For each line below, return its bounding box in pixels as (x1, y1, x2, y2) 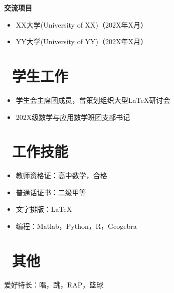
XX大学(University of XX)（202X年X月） (16, 19, 148, 30)
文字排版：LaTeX (16, 204, 72, 214)
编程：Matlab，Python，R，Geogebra (16, 221, 137, 231)
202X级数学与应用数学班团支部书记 (16, 111, 130, 122)
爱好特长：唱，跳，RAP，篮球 (4, 279, 104, 289)
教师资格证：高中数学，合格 (16, 170, 107, 181)
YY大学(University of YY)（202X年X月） (16, 36, 148, 47)
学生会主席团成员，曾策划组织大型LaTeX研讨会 (16, 94, 170, 105)
